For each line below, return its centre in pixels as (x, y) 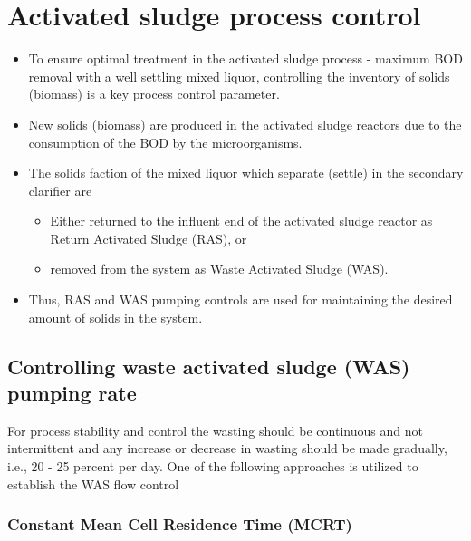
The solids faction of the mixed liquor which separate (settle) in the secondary (246, 173)
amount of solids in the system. (115, 317)
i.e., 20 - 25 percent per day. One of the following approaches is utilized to (213, 466)
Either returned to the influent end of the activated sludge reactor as (241, 221)
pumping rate (72, 393)
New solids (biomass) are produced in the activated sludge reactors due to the (245, 124)
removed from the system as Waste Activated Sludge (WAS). (219, 269)
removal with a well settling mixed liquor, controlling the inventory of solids (239, 76)
